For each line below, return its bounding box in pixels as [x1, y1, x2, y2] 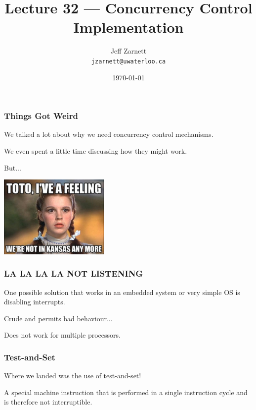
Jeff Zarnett [110, 46, 147, 56]
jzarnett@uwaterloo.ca [91, 58, 166, 65]
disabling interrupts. [4, 296, 65, 307]
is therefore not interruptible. [4, 397, 92, 407]
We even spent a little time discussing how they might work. [4, 146, 187, 156]
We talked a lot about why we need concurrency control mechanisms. [4, 129, 213, 139]
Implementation [73, 17, 184, 37]
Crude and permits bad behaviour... [4, 313, 113, 323]
